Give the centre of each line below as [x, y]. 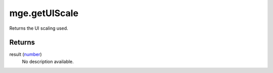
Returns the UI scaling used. [39, 28]
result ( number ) [26, 54]
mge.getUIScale [44, 13]
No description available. [48, 61]
